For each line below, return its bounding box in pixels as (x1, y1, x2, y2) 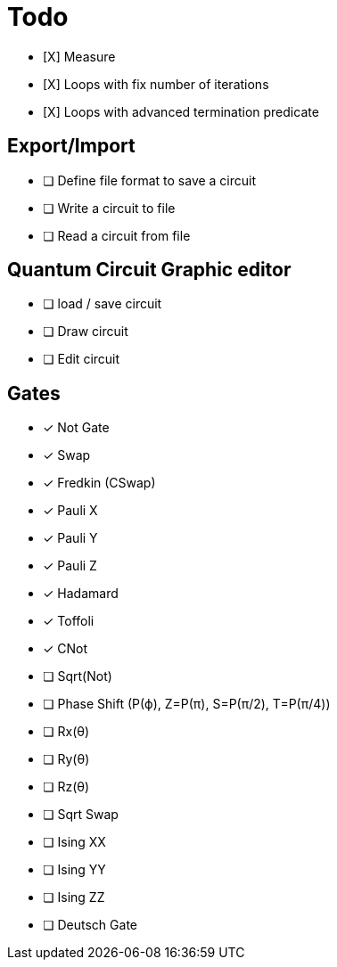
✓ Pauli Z (43, 558, 97, 574)
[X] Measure (43, 48, 116, 64)
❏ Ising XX (43, 834, 106, 850)
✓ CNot (43, 641, 88, 657)
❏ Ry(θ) (43, 751, 90, 767)
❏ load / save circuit (43, 296, 162, 312)
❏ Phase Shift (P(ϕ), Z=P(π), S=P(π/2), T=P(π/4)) (43, 696, 331, 712)
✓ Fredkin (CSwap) (43, 475, 156, 491)
